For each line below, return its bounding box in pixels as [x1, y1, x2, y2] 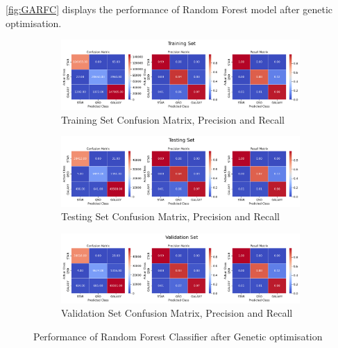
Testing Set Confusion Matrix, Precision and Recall [61, 209, 280, 224]
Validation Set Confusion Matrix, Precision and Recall [61, 306, 293, 320]
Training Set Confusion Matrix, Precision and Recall [61, 112, 285, 126]
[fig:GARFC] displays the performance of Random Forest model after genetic [6, 2, 333, 16]
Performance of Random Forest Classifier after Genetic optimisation [33, 329, 323, 344]
